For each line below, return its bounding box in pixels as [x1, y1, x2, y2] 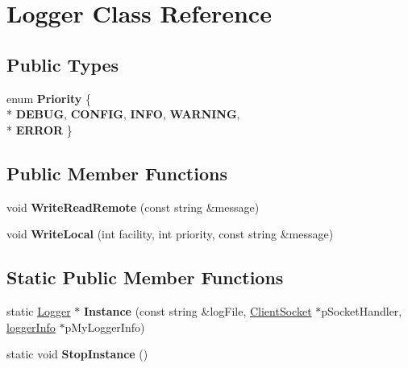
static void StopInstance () [6, 345, 148, 362]
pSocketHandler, [321, 302, 402, 319]
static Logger [6, 302, 71, 319]
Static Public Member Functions [6, 265, 284, 290]
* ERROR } [6, 121, 73, 138]
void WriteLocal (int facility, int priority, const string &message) [6, 225, 334, 242]
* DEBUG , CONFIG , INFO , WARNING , [6, 105, 240, 122]
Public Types [6, 52, 119, 76]
